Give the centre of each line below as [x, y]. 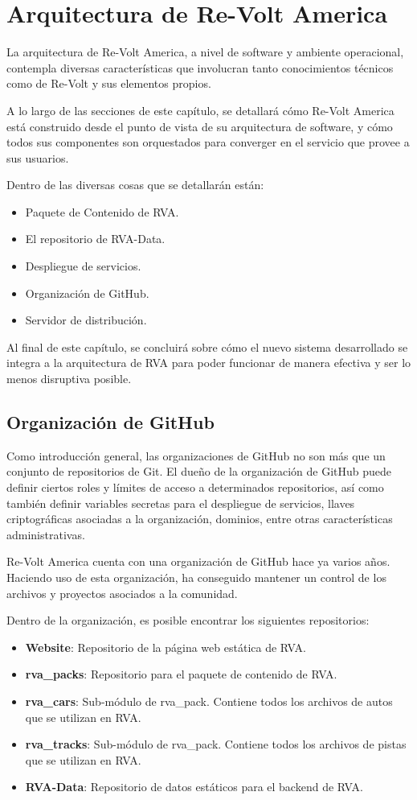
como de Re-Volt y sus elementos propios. [109, 83]
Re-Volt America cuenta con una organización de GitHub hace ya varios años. [198, 561]
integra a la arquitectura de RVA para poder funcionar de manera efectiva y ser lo [209, 363]
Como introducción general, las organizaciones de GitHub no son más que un [196, 455]
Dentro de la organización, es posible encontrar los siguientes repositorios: [188, 620]
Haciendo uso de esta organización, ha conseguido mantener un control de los [196, 577]
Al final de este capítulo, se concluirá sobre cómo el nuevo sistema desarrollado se [207, 346]
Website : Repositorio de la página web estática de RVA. [166, 647]
